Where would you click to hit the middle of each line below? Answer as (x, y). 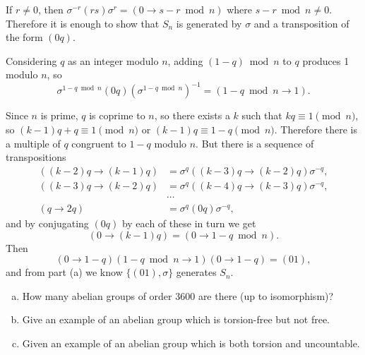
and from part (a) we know (64, 272)
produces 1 (326, 60)
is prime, (59, 115)
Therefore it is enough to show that (83, 23)
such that (262, 115)
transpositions (36, 157)
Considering (31, 60)
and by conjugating (47, 223)
